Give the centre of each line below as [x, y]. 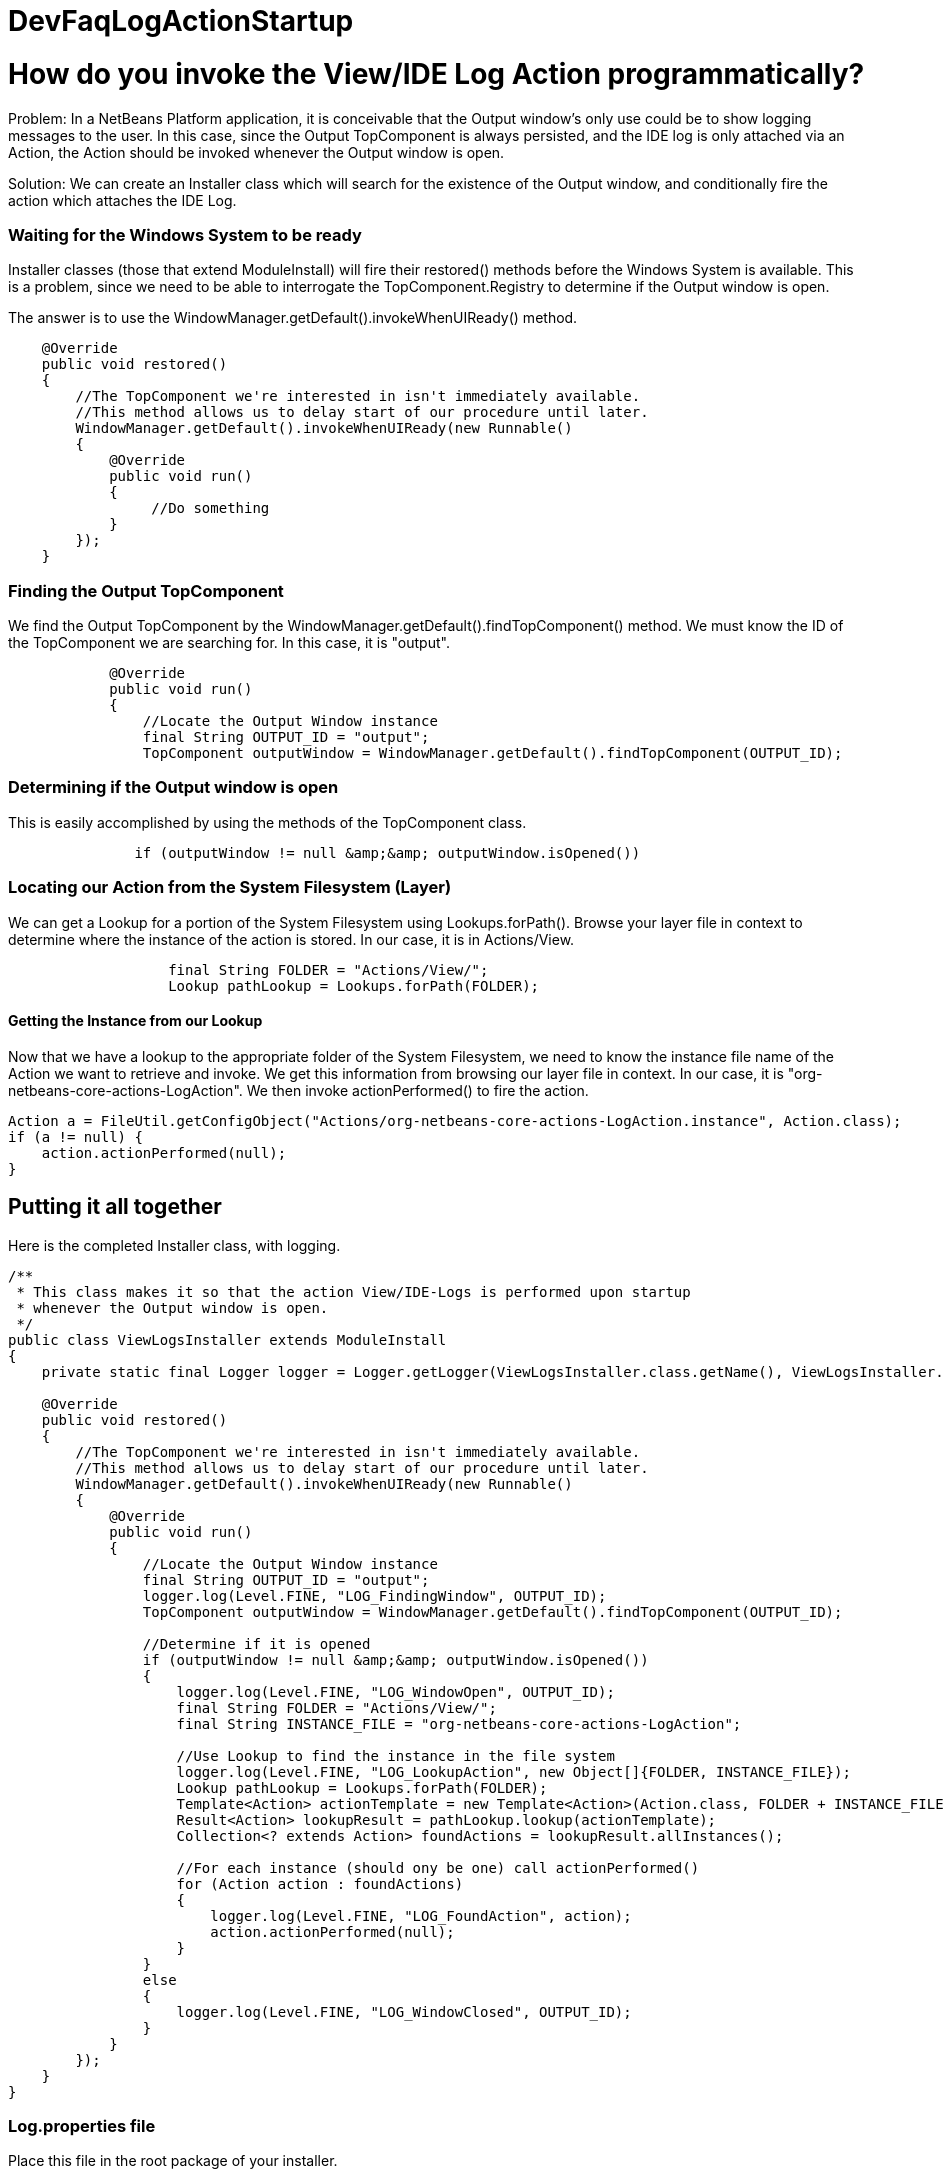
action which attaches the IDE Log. [122, 200]
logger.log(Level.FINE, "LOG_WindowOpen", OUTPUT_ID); [395, 1691]
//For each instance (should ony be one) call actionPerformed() [438, 1867]
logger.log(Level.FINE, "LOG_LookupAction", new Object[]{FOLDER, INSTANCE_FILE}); [513, 1771]
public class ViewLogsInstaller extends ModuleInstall [227, 1339]
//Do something [210, 508]
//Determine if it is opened [256, 1643]
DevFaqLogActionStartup [181, 21]
